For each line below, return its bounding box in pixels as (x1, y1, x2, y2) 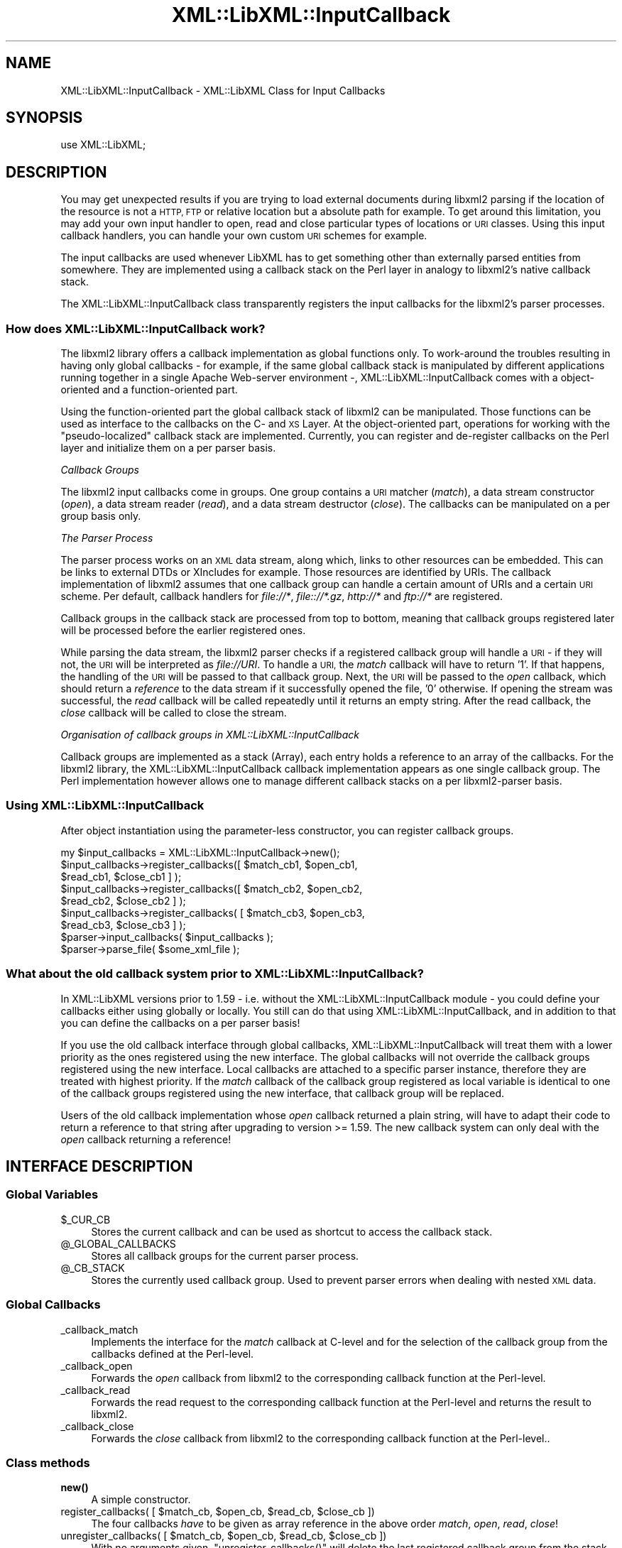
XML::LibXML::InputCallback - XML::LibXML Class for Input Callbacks (60, 84, 386, 97)
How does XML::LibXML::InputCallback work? (6, 321, 266, 336)
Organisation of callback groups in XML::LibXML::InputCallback (60, 729, 359, 741)
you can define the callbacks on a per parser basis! (60, 1016, 300, 1029)
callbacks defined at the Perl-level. (91, 1347, 254, 1360)
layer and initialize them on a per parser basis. (60, 442, 276, 454)
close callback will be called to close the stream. (60, 707, 287, 719)
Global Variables (6, 1187, 99, 1202)
